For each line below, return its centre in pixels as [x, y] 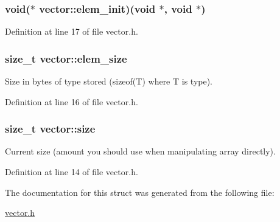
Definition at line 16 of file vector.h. [72, 101]
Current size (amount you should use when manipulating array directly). [140, 151]
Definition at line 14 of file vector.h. [72, 172]
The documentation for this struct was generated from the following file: [140, 192]
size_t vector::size [50, 129]
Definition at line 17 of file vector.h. [72, 31]
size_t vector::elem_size [66, 58]
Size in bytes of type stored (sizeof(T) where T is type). [109, 81]
